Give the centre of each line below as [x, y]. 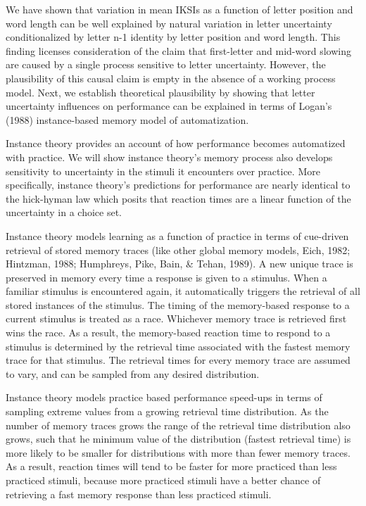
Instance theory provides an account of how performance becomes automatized [176, 143]
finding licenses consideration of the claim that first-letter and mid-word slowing [178, 50]
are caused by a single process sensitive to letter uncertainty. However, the [166, 64]
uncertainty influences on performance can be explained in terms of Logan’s [169, 106]
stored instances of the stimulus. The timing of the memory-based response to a [178, 304]
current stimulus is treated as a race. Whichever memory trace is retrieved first [176, 318]
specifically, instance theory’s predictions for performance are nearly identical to [178, 185]
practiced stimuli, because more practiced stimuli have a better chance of [163, 480]
